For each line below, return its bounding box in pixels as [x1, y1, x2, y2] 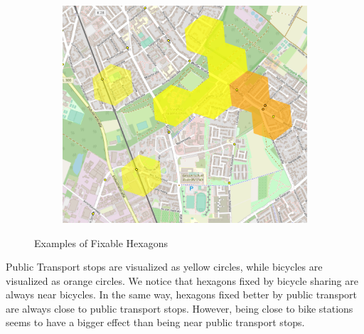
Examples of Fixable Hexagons [34, 235, 168, 250]
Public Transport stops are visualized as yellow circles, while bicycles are [6, 259, 323, 274]
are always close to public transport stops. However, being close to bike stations [6, 301, 353, 315]
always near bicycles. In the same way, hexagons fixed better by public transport [6, 287, 358, 302]
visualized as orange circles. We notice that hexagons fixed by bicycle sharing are [6, 273, 358, 288]
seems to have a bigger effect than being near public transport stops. [6, 315, 305, 330]
